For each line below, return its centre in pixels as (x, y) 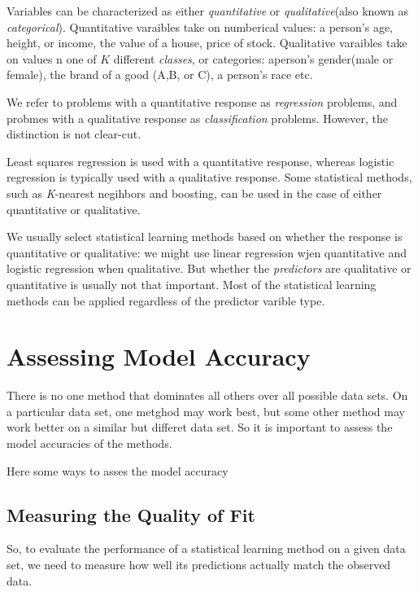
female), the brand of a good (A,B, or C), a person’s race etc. (160, 75)
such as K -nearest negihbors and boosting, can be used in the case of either (194, 193)
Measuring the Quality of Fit (131, 514)
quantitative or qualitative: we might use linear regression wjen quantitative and (207, 252)
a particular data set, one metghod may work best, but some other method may (206, 411)
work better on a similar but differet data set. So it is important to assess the (200, 427)
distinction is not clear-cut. (74, 134)
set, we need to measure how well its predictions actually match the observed (199, 564)
